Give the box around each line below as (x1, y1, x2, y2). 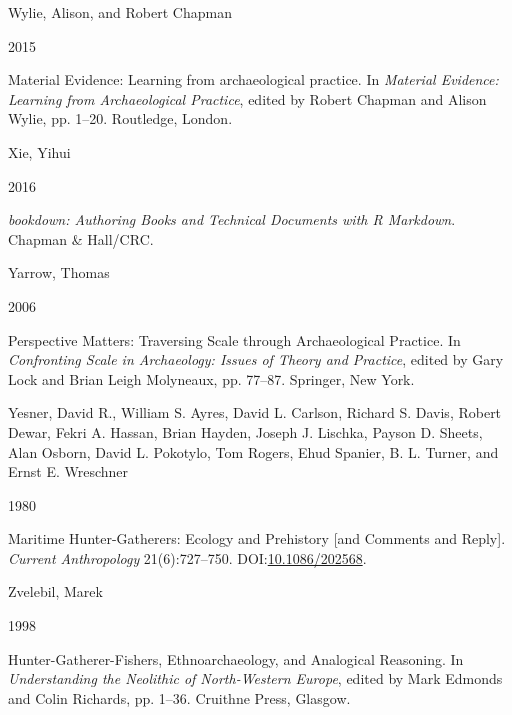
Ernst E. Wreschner (8, 461, 129, 482)
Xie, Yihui (8, 141, 71, 162)
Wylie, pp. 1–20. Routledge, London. (8, 108, 233, 129)
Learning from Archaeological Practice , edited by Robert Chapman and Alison (8, 88, 487, 109)
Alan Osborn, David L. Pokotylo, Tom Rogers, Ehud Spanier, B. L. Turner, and (8, 441, 499, 462)
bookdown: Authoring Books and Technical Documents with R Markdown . (8, 209, 456, 230)
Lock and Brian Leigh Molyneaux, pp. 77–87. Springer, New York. (8, 368, 415, 389)
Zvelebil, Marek (8, 581, 103, 602)
